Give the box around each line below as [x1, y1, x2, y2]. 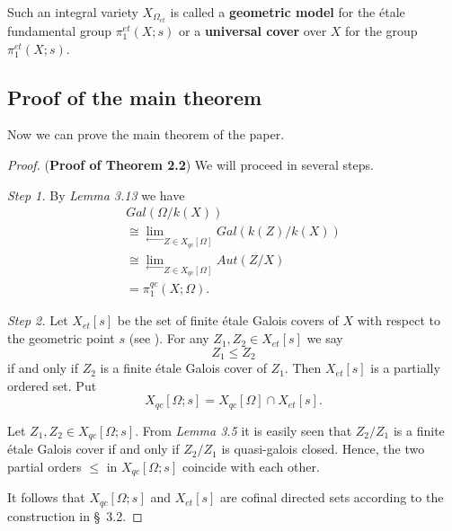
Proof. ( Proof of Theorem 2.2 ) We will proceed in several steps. [7, 155, 374, 174]
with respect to [357, 311, 441, 330]
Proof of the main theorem [7, 83, 262, 111]
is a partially [370, 358, 440, 377]
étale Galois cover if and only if [7, 439, 180, 458]
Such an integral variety [7, 3, 138, 21]
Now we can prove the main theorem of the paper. [7, 125, 285, 144]
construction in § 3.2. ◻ [7, 506, 143, 525]
